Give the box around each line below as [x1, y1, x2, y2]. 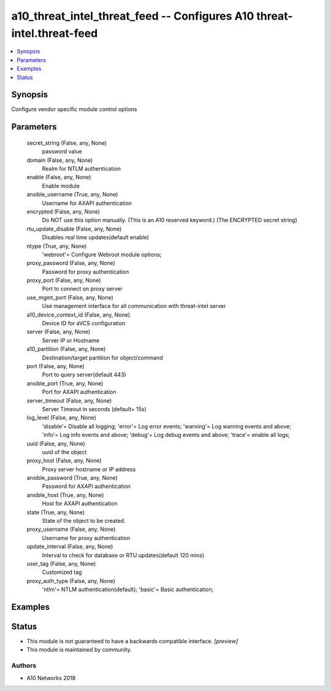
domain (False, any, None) [26, 156, 93, 164]
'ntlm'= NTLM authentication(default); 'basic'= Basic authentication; [42, 586, 214, 593]
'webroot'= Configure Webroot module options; [42, 250, 162, 258]
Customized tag [42, 568, 82, 576]
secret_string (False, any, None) [26, 139, 107, 147]
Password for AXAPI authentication [42, 482, 131, 490]
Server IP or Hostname [42, 336, 100, 344]
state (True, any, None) [26, 508, 85, 515]
